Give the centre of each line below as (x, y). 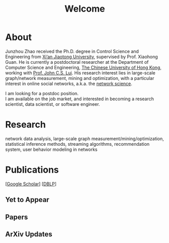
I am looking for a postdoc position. (42, 93)
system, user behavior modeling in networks (51, 149)
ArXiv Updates (29, 234)
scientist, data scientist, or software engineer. (52, 104)
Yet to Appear (27, 200)
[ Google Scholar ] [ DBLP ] (31, 184)
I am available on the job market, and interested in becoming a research (79, 99)
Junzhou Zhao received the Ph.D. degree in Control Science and (72, 51)
